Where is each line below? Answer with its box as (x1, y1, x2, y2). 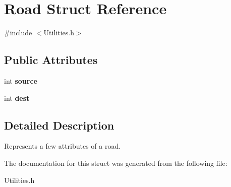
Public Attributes (4, 52, 98, 68)
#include (4, 27, 32, 38)
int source (4, 75, 37, 86)
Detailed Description (4, 117, 114, 133)
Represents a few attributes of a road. (4, 141, 121, 151)
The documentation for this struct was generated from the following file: (4, 157, 227, 168)
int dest (4, 92, 30, 103)
